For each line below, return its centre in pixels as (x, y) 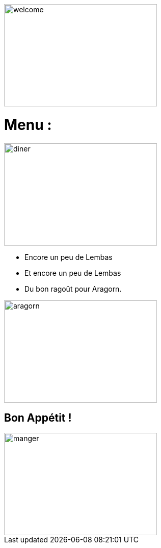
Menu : (28, 125)
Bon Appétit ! (38, 418)
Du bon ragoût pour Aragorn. (73, 289)
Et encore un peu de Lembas (73, 273)
